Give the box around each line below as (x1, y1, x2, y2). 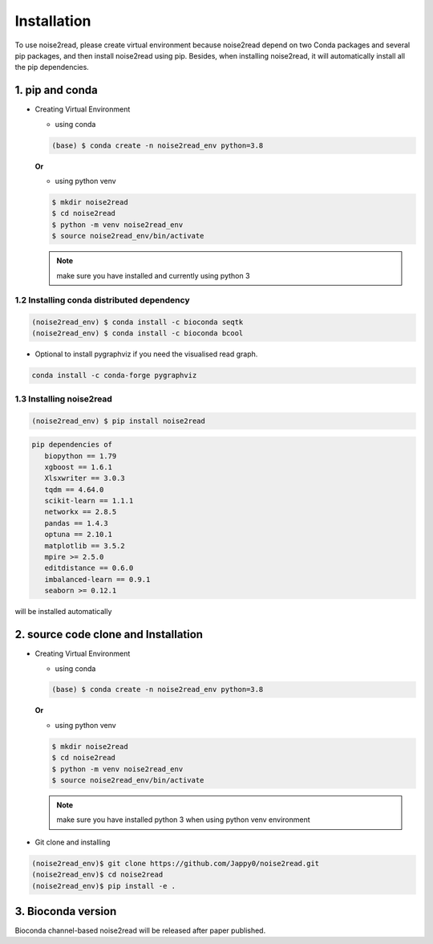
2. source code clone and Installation (14, 628, 204, 641)
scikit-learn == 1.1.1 (44, 496, 134, 506)
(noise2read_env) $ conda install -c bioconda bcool (31, 329, 244, 338)
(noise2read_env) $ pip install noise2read (31, 416, 206, 425)
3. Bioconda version (14, 904, 117, 918)
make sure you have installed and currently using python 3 (56, 271, 250, 280)
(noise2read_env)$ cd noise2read (31, 870, 164, 879)
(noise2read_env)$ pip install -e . (31, 881, 176, 890)
